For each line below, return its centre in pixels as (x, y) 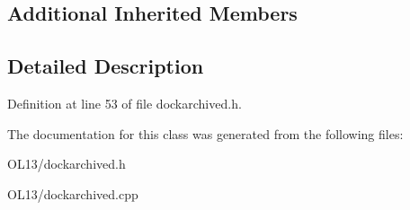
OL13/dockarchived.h (67, 164)
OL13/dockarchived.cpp (73, 193)
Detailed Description (106, 66)
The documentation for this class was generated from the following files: (205, 133)
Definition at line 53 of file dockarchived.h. (125, 103)
